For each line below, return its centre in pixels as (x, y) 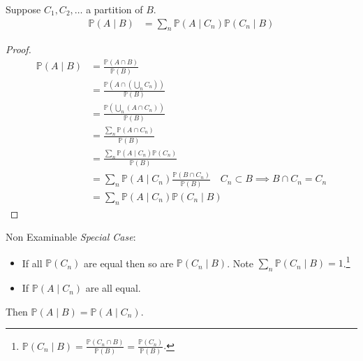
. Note (240, 263)
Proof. (18, 49)
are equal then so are (129, 263)
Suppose (23, 9)
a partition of (114, 9)
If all (32, 263)
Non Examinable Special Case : (71, 237)
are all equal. (113, 288)
